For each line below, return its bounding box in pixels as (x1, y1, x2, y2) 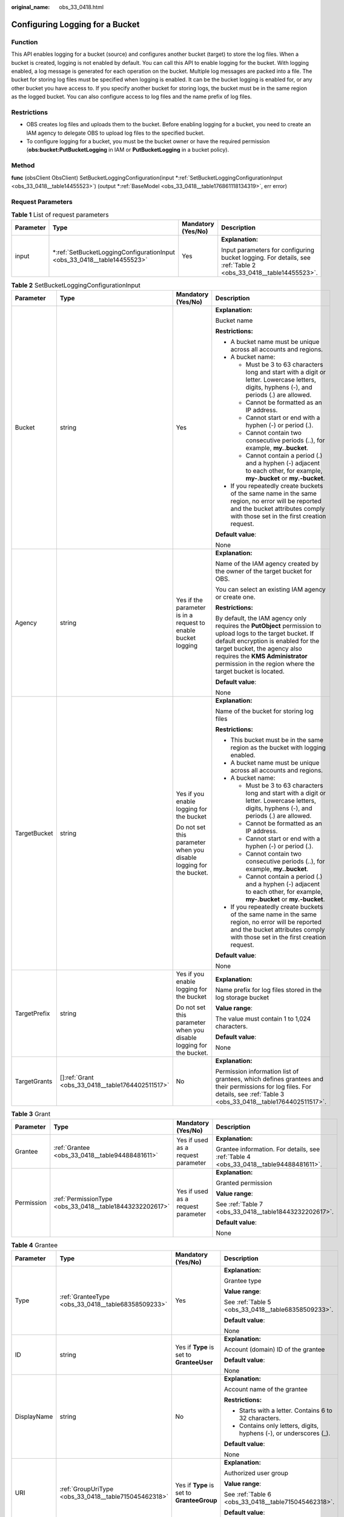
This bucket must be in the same (230, 735, 324, 744)
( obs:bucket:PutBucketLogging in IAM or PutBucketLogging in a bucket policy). (26, 146, 230, 154)
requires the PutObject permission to (215, 621, 322, 630)
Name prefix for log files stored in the (215, 985, 322, 994)
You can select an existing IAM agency (215, 585, 326, 593)
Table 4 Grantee (11, 1241, 58, 1249)
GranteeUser (175, 1358, 213, 1367)
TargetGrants (15, 1077, 53, 1086)
